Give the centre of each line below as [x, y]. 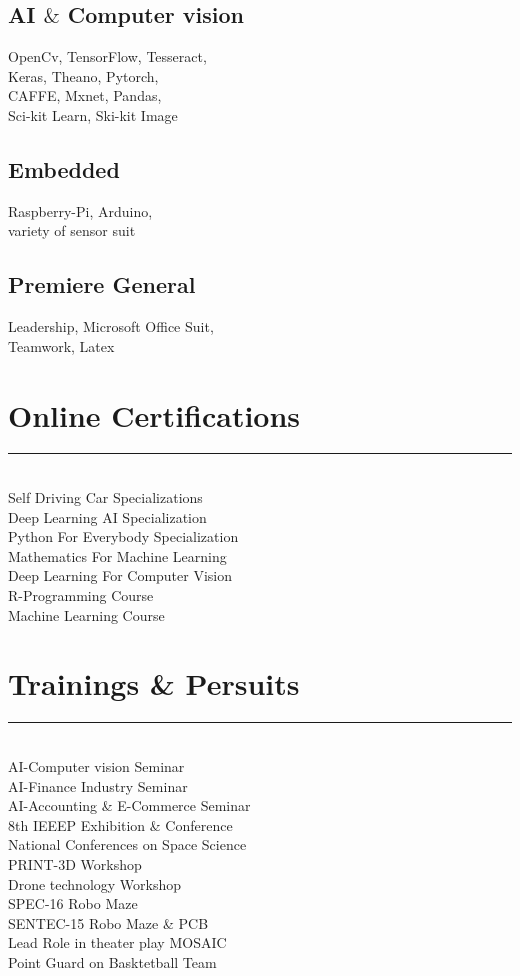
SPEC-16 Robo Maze [73, 903]
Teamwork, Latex [61, 345]
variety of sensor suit [72, 230]
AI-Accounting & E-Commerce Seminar [129, 805]
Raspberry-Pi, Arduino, [80, 210]
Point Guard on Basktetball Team [112, 961]
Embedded [64, 168]
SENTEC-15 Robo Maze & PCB [108, 922]
